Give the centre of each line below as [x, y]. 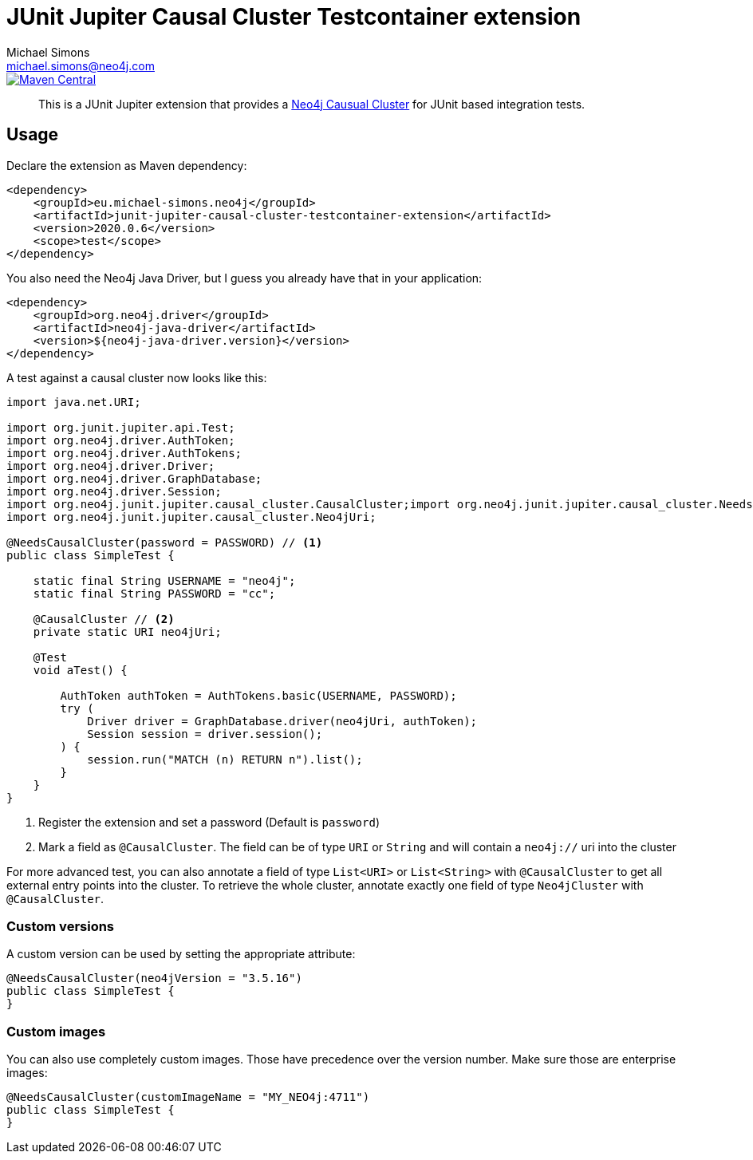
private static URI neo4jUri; [127, 631]
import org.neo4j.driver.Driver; [111, 466]
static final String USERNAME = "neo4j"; [164, 580]
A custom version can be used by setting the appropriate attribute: [181, 954]
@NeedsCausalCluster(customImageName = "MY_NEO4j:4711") [188, 1097]
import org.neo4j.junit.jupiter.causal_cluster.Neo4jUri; [191, 517]
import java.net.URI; [74, 402]
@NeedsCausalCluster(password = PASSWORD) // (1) [165, 542]
